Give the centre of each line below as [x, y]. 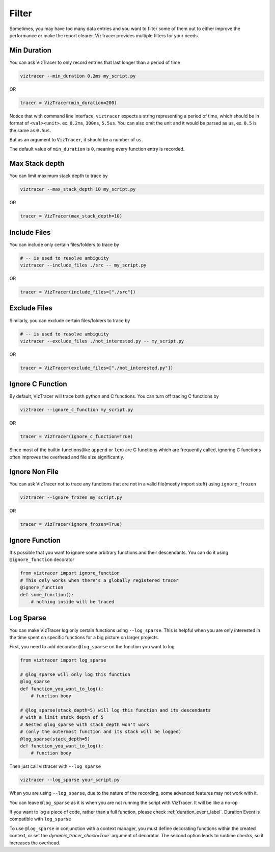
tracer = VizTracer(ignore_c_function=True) [77, 437]
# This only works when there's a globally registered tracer [99, 580]
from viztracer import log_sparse [63, 660]
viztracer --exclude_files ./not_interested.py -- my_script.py [102, 341]
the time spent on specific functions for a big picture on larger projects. [84, 637]
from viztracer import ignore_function [70, 573]
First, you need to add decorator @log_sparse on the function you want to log [92, 647]
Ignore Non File [34, 471]
